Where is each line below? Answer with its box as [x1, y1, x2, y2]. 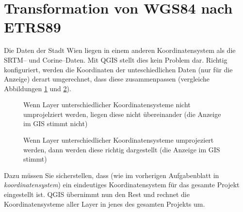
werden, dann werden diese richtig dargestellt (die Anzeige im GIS [23, 144, 220, 154]
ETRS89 [4, 17, 61, 37]
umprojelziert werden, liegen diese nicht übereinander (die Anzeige [23, 109, 221, 119]
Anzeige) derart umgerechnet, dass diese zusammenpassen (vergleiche [4, 74, 210, 84]
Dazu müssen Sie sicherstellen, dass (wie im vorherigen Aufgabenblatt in [4, 170, 219, 180]
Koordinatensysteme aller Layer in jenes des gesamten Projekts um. [4, 198, 205, 209]
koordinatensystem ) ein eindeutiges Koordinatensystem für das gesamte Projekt [4, 179, 240, 190]
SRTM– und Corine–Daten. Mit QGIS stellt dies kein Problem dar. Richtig [4, 54, 227, 65]
